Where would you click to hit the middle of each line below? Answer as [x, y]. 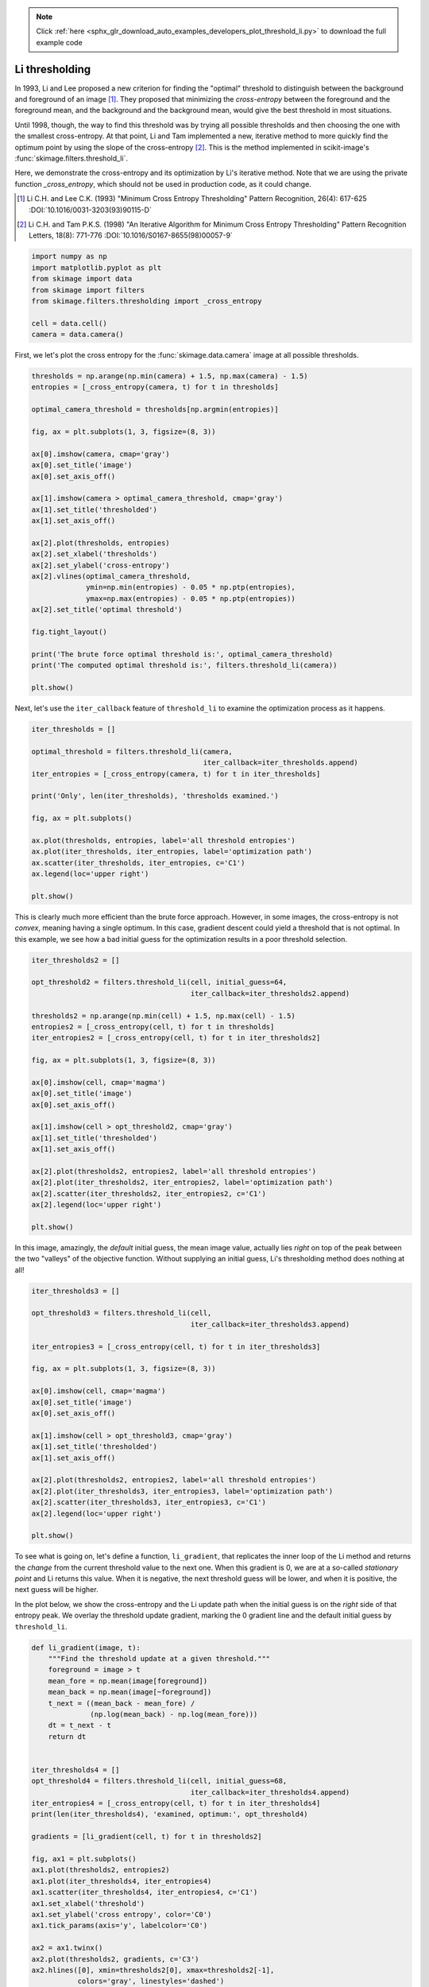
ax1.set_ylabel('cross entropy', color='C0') [122, 1914]
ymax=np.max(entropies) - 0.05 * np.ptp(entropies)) [191, 598]
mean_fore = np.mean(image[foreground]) [128, 1681]
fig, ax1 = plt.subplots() [84, 1859]
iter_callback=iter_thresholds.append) [281, 763]
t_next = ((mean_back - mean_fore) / [122, 1703]
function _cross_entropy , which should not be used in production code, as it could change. [163, 184]
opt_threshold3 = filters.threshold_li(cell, [122, 1313]
